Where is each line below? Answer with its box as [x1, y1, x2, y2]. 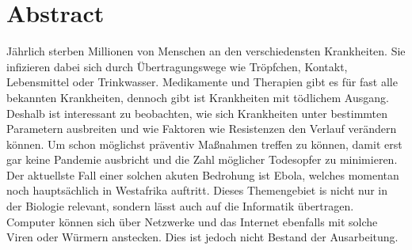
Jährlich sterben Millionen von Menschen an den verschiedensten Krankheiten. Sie [6, 43, 406, 59]
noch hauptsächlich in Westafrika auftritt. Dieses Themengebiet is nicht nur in [6, 182, 387, 199]
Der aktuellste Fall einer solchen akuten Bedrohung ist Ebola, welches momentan [6, 166, 399, 183]
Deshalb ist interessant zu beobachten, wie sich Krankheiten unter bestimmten [6, 104, 388, 121]
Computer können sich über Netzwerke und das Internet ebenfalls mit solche [6, 213, 378, 229]
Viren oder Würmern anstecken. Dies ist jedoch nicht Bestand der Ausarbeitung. [6, 229, 399, 245]
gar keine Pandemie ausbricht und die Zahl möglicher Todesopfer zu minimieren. [6, 151, 398, 168]
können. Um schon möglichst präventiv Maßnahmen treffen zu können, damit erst [6, 135, 402, 152]
